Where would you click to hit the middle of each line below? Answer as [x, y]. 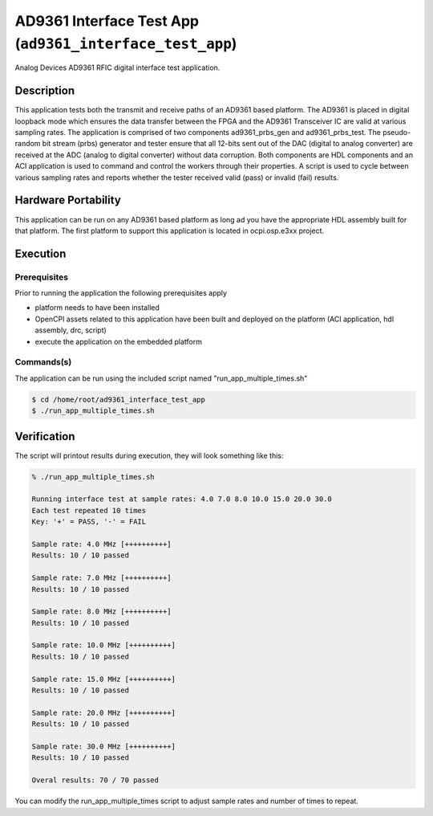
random [28, 144]
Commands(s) [43, 362]
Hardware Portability [68, 200]
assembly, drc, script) [71, 330]
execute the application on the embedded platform [118, 341]
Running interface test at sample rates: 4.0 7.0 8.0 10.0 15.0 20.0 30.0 [182, 499]
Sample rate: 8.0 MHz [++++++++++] [101, 612]
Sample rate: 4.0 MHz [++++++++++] [101, 544]
